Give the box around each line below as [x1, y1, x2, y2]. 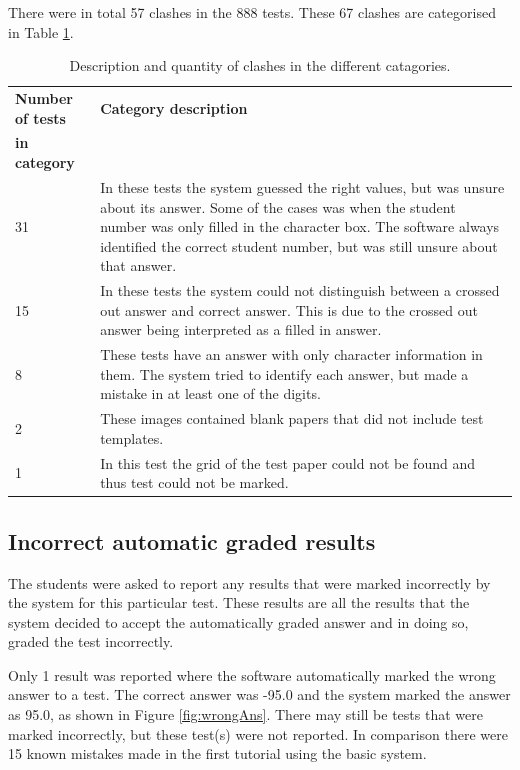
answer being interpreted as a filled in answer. [100, 319, 382, 340]
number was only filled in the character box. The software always [100, 216, 500, 237]
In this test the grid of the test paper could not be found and [100, 452, 475, 473]
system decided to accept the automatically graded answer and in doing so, [8, 611, 469, 632]
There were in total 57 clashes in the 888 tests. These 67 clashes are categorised [8, 2, 496, 22]
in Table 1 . [8, 21, 74, 42]
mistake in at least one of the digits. [100, 383, 321, 404]
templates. [100, 427, 164, 448]
